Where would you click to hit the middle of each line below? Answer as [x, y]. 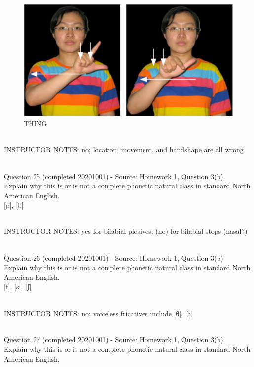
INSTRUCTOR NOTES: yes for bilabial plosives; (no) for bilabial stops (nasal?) [126, 231]
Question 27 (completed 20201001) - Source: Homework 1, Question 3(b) [114, 339]
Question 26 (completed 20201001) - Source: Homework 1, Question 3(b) [114, 257]
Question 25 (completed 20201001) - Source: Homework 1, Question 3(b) [114, 176]
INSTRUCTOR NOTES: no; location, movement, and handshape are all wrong [124, 150]
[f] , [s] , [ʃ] [18, 287]
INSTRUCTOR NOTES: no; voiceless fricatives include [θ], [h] [99, 313]
